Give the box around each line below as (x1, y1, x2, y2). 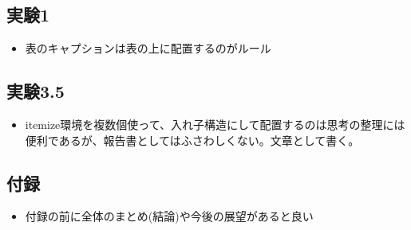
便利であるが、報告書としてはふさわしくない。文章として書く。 (25, 131, 360, 148)
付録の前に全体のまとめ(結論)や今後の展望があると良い (25, 208, 314, 224)
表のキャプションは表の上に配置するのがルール (25, 40, 271, 57)
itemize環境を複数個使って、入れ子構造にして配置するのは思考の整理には (25, 116, 405, 132)
